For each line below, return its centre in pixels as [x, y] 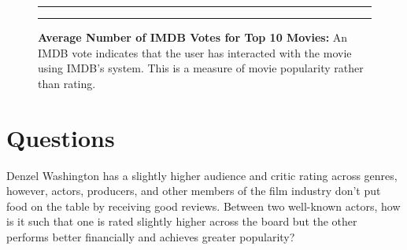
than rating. [67, 83]
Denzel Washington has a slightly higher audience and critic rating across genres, [202, 175]
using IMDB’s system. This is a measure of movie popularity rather [201, 68]
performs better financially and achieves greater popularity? [151, 236]
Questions [61, 137]
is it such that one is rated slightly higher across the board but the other [182, 221]
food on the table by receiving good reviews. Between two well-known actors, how [203, 206]
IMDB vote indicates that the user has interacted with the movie [195, 52]
